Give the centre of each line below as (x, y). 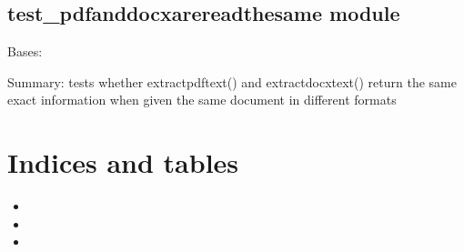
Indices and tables (123, 162)
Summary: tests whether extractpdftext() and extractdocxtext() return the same (232, 81)
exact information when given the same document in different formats (202, 100)
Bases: (25, 51)
